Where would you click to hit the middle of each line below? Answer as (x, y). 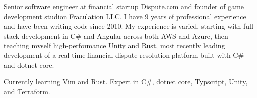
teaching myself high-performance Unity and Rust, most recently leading (115, 45)
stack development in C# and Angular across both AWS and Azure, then (116, 35)
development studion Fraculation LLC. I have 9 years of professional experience (125, 16)
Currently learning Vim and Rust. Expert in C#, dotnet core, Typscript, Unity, (126, 81)
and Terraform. (27, 91)
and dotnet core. (29, 65)
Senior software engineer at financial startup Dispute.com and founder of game (124, 6)
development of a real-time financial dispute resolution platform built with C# (124, 55)
